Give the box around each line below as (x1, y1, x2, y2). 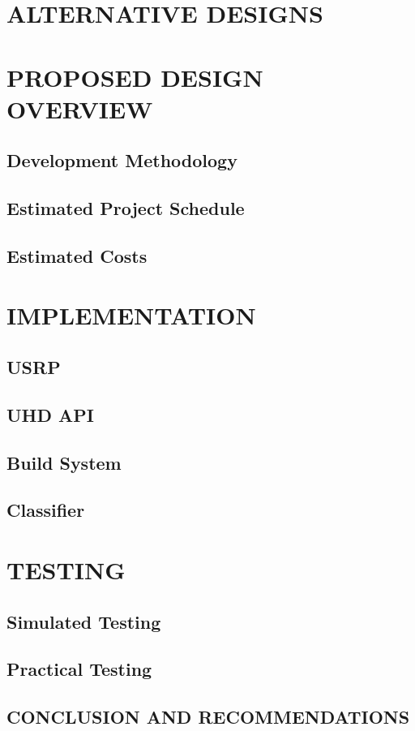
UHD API (6, 402, 94, 427)
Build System (6, 449, 122, 475)
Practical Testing (6, 656, 152, 682)
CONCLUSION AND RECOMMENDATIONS (6, 704, 410, 729)
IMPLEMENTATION (6, 299, 256, 332)
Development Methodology (6, 148, 237, 173)
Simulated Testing (6, 608, 161, 634)
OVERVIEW (6, 92, 153, 125)
